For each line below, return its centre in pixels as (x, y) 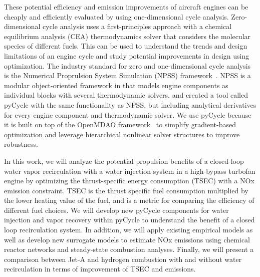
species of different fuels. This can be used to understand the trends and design (126, 46)
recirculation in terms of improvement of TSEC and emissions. (100, 269)
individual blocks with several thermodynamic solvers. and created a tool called (126, 95)
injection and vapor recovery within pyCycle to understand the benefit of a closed (129, 220)
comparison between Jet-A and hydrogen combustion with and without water (123, 259)
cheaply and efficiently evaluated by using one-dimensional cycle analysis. (116, 16)
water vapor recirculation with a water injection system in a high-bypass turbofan (130, 171)
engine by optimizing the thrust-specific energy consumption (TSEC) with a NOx (129, 181)
